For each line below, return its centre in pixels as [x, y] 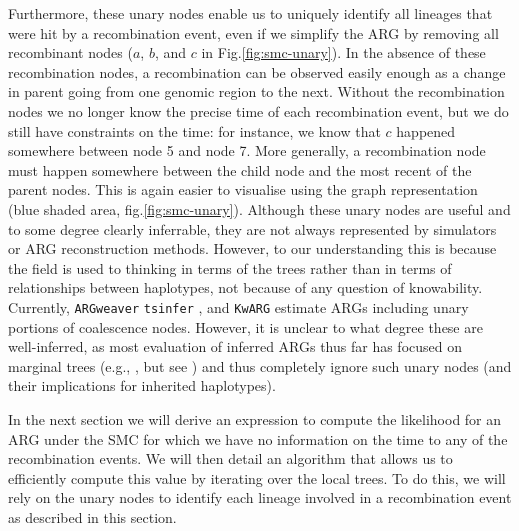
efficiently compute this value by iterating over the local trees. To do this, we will [257, 477]
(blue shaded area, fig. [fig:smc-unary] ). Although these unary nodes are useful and [259, 208]
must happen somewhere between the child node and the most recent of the [240, 169]
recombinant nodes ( [70, 52]
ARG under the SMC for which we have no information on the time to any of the [258, 438]
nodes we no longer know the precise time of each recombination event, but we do [258, 110]
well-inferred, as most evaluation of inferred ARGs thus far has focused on [235, 346]
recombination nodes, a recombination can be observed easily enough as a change [257, 71]
